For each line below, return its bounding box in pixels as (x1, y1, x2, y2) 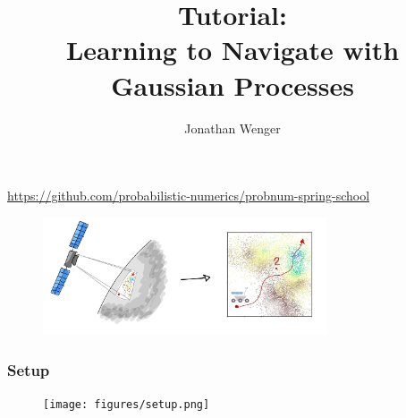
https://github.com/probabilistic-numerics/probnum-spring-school (7, 186, 370, 205)
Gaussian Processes (111, 66, 354, 103)
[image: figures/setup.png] (43, 397, 210, 411)
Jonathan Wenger (184, 118, 281, 137)
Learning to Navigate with (65, 31, 400, 68)
